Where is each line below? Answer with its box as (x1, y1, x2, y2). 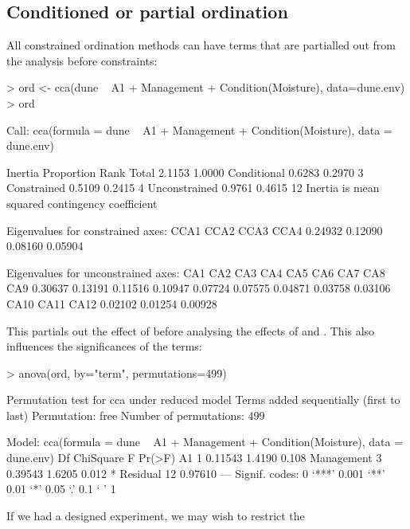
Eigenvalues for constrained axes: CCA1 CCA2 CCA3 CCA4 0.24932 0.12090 (6, 221, 383, 238)
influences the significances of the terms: (6, 338, 202, 355)
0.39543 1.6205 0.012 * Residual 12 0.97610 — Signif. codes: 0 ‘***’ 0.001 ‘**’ (6, 464, 385, 481)
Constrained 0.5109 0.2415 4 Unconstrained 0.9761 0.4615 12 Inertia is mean (6, 179, 380, 196)
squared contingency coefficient (6, 194, 158, 211)
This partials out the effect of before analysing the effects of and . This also (6, 322, 375, 339)
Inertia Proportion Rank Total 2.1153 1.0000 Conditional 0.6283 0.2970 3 (6, 163, 364, 180)
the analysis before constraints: (6, 52, 158, 69)
